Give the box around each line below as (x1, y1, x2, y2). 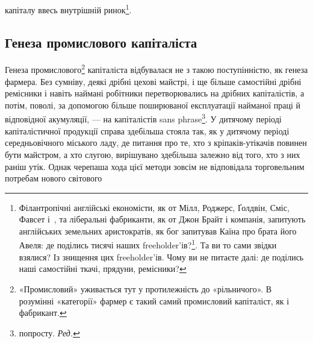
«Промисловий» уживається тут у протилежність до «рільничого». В (19, 282, 272, 295)
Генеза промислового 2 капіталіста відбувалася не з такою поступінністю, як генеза (5, 61, 308, 76)
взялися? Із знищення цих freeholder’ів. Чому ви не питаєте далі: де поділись (19, 250, 304, 263)
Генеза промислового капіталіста (5, 33, 197, 51)
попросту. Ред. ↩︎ (19, 326, 80, 339)
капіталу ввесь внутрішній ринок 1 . (5, 2, 132, 16)
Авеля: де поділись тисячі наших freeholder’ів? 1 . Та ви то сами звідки (19, 237, 277, 251)
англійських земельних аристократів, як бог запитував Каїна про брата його (19, 224, 297, 237)
